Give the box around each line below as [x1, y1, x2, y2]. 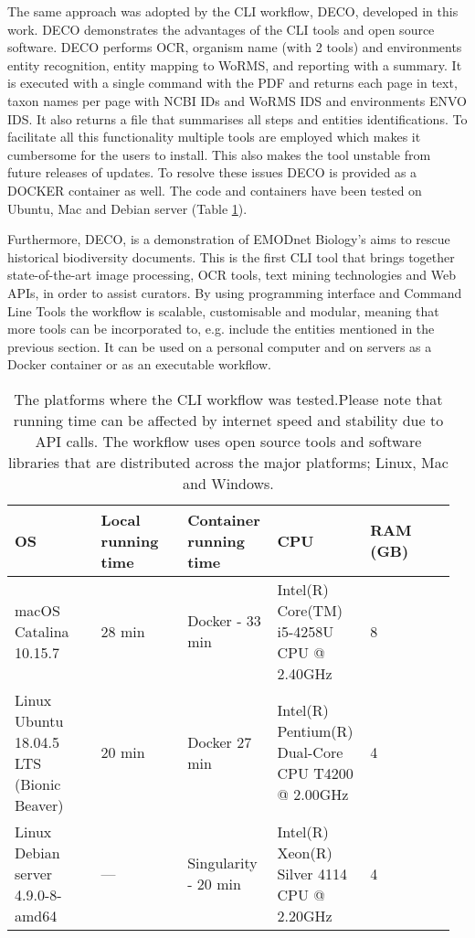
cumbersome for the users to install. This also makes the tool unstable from [7, 144, 431, 164]
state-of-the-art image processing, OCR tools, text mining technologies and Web [7, 265, 457, 284]
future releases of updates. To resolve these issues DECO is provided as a [7, 163, 417, 182]
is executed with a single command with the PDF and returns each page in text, [7, 73, 458, 92]
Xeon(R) [277, 841, 332, 863]
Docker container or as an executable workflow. [7, 355, 271, 374]
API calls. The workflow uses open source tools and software [35, 430, 422, 452]
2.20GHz [277, 904, 332, 926]
